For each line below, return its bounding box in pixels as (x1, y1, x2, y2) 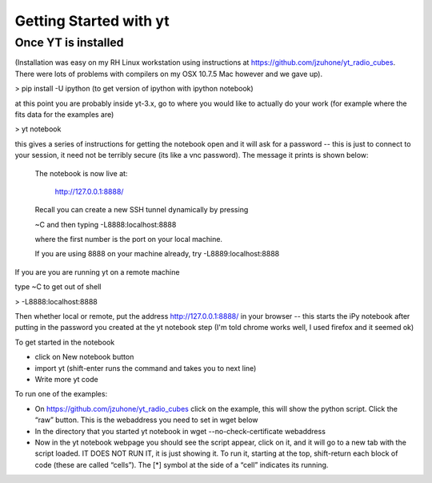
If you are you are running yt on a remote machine (14, 267, 180, 276)
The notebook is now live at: (34, 168, 128, 178)
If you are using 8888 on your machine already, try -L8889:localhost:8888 (34, 249, 280, 259)
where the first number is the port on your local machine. (34, 235, 223, 244)
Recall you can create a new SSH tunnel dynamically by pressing (34, 205, 249, 215)
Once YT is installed (14, 35, 124, 50)
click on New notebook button (34, 352, 134, 362)
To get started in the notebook (14, 337, 115, 347)
